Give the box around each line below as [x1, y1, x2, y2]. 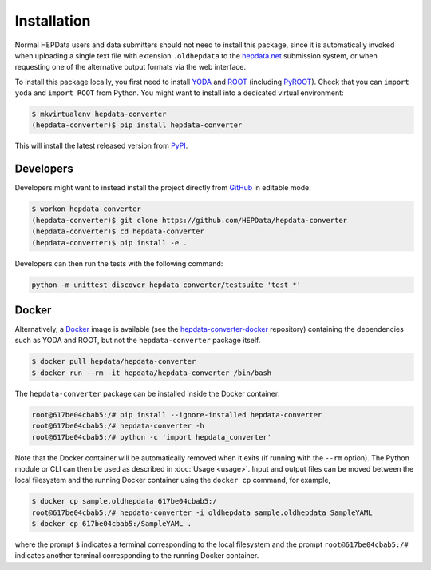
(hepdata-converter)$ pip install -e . [31, 238, 188, 247]
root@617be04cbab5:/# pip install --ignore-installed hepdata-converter [31, 410, 322, 419]
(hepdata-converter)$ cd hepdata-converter [31, 227, 205, 236]
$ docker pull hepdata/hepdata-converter [31, 357, 196, 366]
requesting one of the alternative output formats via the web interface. [14, 62, 247, 72]
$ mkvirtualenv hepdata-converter [31, 110, 167, 119]
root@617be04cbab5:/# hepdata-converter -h [31, 421, 205, 431]
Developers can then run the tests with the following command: [14, 258, 223, 268]
